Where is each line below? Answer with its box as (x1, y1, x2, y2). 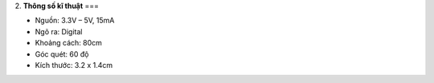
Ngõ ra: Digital (35, 26, 83, 36)
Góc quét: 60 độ (35, 49, 89, 59)
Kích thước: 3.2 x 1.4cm (35, 60, 113, 69)
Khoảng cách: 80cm (35, 38, 102, 48)
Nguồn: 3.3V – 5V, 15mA (35, 16, 115, 26)
